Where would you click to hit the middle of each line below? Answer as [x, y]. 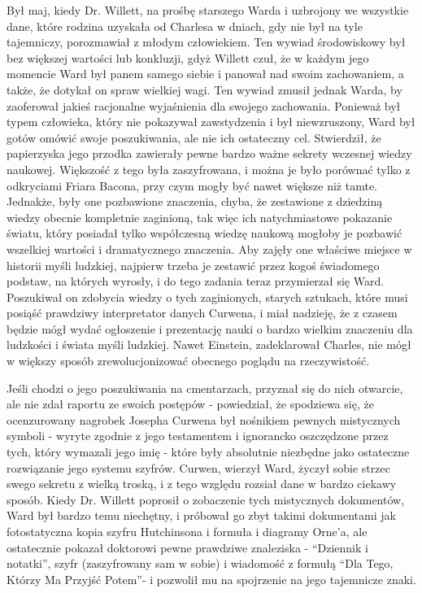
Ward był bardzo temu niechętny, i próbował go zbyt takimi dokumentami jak [201, 515]
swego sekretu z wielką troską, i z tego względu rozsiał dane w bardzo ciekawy [202, 484]
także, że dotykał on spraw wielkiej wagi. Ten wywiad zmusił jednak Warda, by [204, 89]
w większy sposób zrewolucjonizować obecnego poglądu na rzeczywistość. [188, 361]
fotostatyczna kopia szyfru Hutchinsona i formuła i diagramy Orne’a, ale [187, 531]
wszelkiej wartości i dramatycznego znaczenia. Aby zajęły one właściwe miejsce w [209, 249]
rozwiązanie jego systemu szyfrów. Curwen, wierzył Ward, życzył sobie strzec [198, 467]
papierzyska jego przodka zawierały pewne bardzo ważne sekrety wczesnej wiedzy [209, 153]
